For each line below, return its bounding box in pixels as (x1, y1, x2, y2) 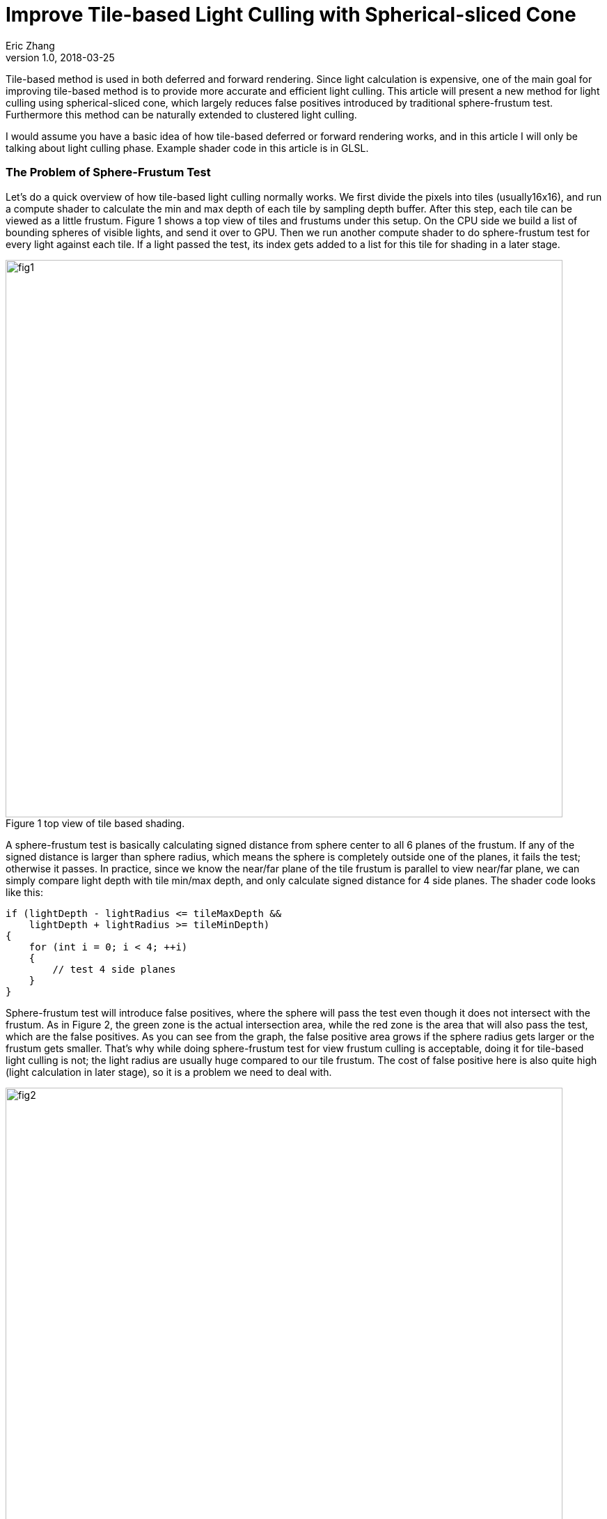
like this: (6, 886, 43, 898)
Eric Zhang (6, 39, 55, 52)
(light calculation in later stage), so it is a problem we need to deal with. (6, 1065, 332, 1078)
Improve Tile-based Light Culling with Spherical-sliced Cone (6, 3, 576, 26)
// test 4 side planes (52, 963, 176, 975)
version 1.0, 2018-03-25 (6, 51, 115, 63)
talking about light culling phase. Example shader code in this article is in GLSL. (6, 141, 369, 154)
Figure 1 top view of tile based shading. (6, 817, 185, 829)
